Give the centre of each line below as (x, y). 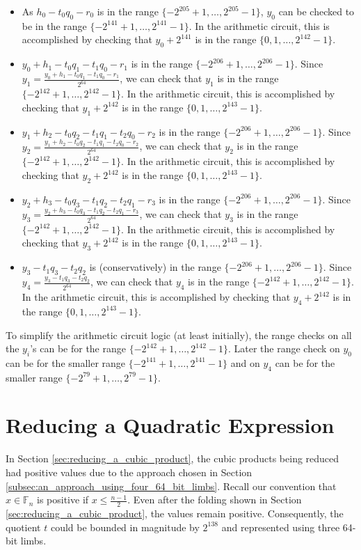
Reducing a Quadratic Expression (170, 425)
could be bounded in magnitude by (125, 527)
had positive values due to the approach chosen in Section (129, 472)
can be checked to (316, 11)
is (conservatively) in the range (155, 267)
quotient (23, 527)
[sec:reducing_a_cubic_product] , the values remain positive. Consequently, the (175, 513)
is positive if (63, 500)
